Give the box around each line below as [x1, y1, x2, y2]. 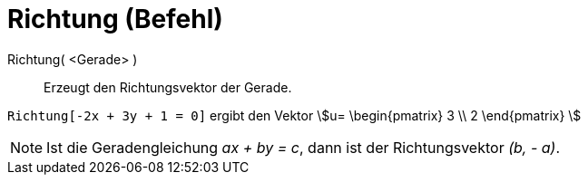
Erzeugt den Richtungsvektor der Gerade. [44, 79, 292, 95]
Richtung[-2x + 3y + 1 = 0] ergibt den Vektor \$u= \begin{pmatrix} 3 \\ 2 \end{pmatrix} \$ [7, 107, 582, 123]
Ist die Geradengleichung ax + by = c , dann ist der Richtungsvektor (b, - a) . [46, 138, 561, 157]
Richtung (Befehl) [7, 4, 223, 34]
